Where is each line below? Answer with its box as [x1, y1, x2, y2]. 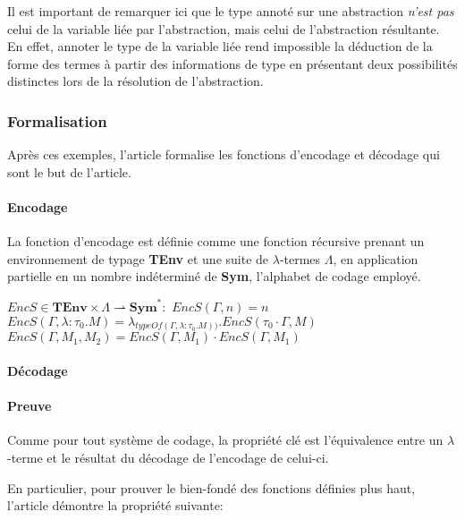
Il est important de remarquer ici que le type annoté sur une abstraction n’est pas [7, 2, 454, 20]
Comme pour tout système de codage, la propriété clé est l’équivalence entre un [7, 430, 444, 449]
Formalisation [7, 109, 107, 132]
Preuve [7, 396, 52, 415]
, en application [333, 249, 418, 268]
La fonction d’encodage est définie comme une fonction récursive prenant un [7, 232, 425, 251]
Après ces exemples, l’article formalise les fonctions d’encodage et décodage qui [7, 145, 440, 164]
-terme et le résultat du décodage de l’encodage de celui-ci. [7, 448, 329, 466]
